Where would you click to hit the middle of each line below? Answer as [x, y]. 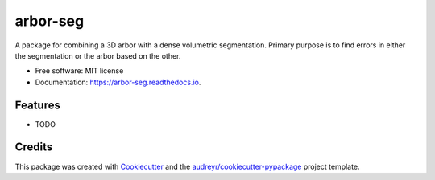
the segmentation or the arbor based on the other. [98, 55]
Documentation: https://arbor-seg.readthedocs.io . [118, 82]
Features [37, 105]
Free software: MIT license [79, 71]
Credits [34, 147]
